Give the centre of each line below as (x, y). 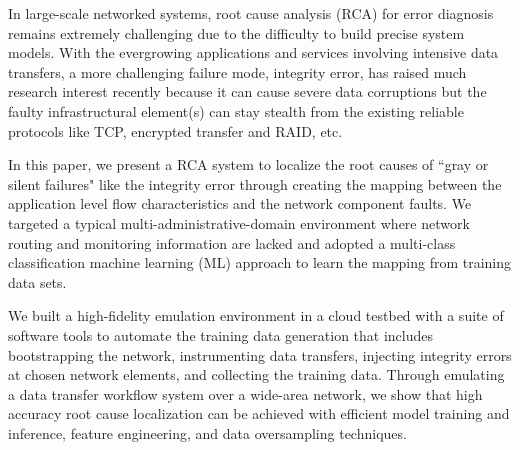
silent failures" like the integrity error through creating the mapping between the (255, 183)
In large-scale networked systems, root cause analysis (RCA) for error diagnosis (251, 13)
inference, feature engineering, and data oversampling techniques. (207, 432)
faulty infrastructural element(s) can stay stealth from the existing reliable (236, 110)
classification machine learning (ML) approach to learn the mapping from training (260, 262)
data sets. (37, 281)
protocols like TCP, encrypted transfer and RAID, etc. (175, 130)
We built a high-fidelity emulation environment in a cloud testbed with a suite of (256, 315)
